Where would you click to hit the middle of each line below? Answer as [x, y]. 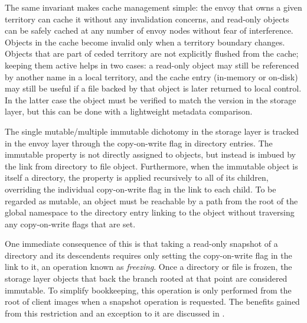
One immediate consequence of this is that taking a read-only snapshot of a [141, 244]
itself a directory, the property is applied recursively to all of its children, [137, 177]
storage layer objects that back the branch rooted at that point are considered [146, 278]
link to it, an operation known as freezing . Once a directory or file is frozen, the [148, 267]
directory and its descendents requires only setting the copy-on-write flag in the [148, 255]
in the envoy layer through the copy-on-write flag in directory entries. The [139, 143]
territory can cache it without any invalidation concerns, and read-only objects [147, 19]
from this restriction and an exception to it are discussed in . [115, 313]
